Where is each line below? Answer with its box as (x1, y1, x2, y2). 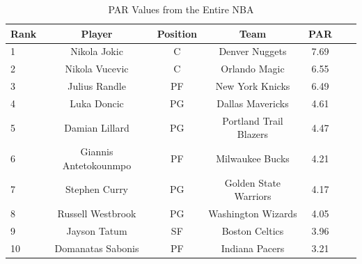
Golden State (224, 175, 281, 189)
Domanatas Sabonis (54, 240, 139, 255)
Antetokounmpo (62, 157, 132, 172)
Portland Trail (222, 113, 283, 127)
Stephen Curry (65, 182, 129, 196)
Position (157, 26, 197, 40)
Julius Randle (68, 79, 126, 93)
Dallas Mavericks (217, 95, 289, 110)
